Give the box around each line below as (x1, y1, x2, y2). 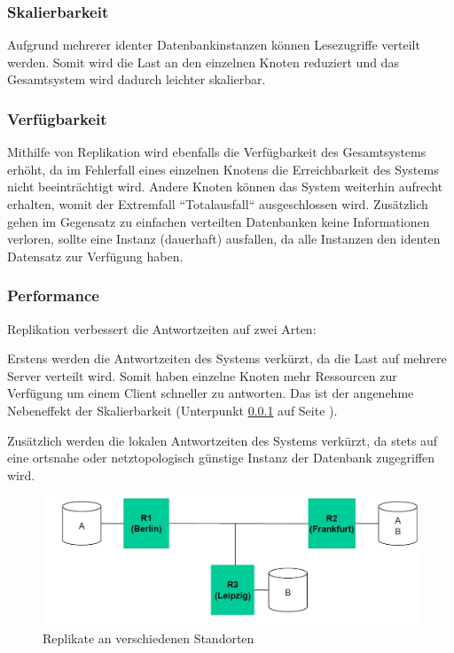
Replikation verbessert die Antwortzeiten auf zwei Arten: (7, 319, 317, 338)
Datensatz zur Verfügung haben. (7, 246, 184, 265)
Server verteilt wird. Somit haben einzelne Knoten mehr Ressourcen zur (7, 366, 397, 385)
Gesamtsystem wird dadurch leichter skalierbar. (7, 70, 266, 89)
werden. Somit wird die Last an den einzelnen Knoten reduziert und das (7, 52, 399, 71)
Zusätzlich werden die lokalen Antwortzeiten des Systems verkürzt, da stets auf (7, 431, 438, 449)
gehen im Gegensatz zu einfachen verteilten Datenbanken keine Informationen (7, 212, 430, 230)
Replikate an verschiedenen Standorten (43, 629, 254, 648)
